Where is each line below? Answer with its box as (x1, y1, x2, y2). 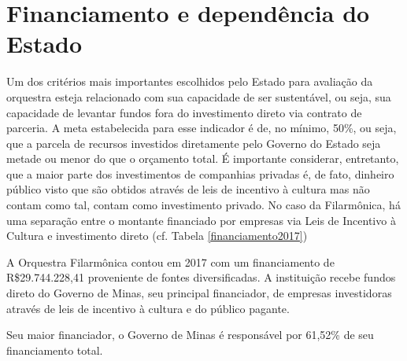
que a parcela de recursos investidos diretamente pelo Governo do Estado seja (6, 134, 381, 151)
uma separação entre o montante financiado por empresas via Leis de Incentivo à (6, 212, 396, 228)
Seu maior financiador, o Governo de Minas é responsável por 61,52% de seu (6, 326, 374, 343)
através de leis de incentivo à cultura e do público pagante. (6, 300, 290, 316)
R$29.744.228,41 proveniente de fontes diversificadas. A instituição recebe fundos (6, 269, 396, 285)
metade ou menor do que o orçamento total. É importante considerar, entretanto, (6, 150, 399, 167)
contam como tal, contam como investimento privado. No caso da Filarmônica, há (6, 197, 401, 213)
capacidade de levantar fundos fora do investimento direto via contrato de (6, 104, 362, 120)
